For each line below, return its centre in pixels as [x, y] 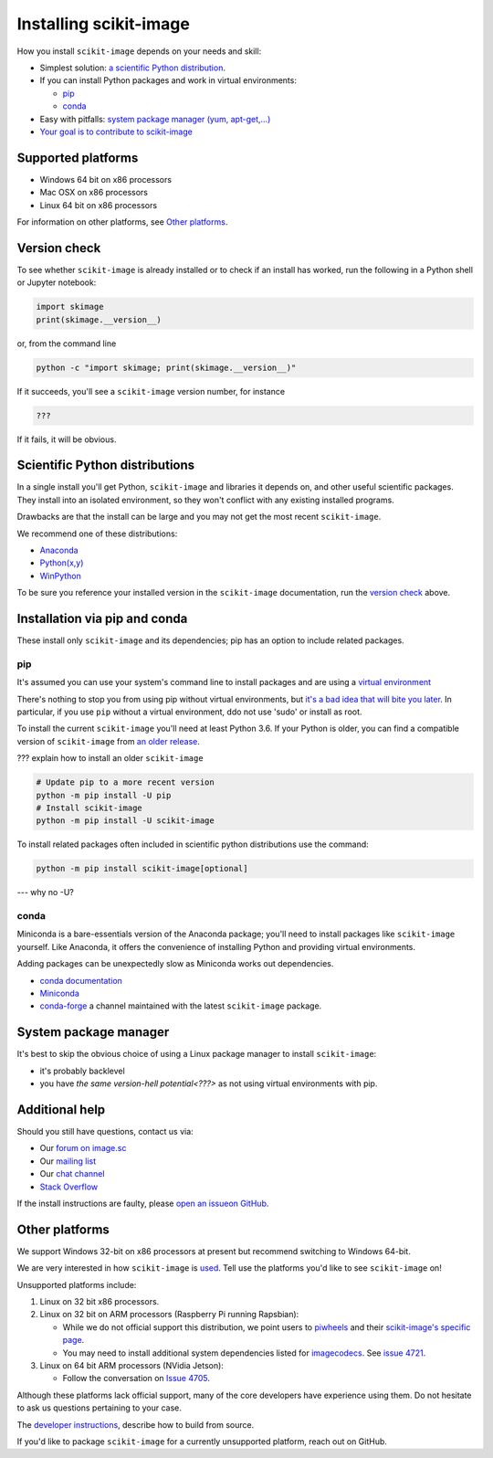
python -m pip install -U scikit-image [125, 821]
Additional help [61, 1109]
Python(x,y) [62, 563]
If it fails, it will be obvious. [67, 439]
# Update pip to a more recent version [125, 782]
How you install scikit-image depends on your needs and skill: [139, 51]
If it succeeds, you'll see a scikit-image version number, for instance [151, 391]
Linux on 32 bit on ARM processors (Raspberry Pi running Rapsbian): [169, 1315]
